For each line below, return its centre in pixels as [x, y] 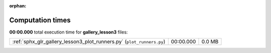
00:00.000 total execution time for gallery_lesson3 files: [69, 32]
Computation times [40, 20]
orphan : [18, 6]
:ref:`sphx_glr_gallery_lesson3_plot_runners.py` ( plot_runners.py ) [89, 41]
